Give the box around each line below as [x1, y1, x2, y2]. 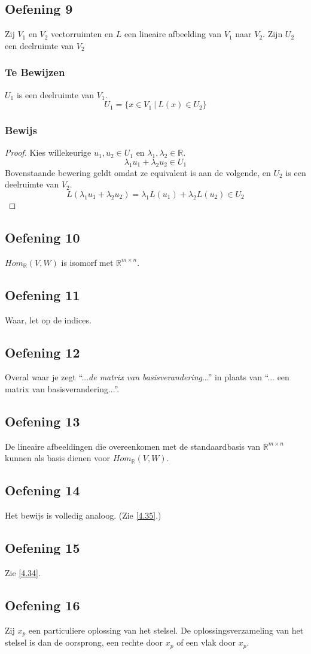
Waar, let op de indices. [5, 313, 92, 326]
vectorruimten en [51, 28, 114, 40]
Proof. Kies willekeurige [5, 146, 92, 159]
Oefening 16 [5, 595, 80, 614]
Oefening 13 [5, 411, 80, 430]
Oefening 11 [5, 285, 80, 304]
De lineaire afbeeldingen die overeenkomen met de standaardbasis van [5, 440, 261, 452]
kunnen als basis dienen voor [5, 452, 111, 464]
